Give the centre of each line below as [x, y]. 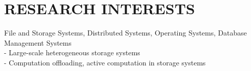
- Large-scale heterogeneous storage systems [72, 52]
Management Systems [38, 42]
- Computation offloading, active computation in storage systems [105, 62]
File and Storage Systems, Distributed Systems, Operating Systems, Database [125, 33]
